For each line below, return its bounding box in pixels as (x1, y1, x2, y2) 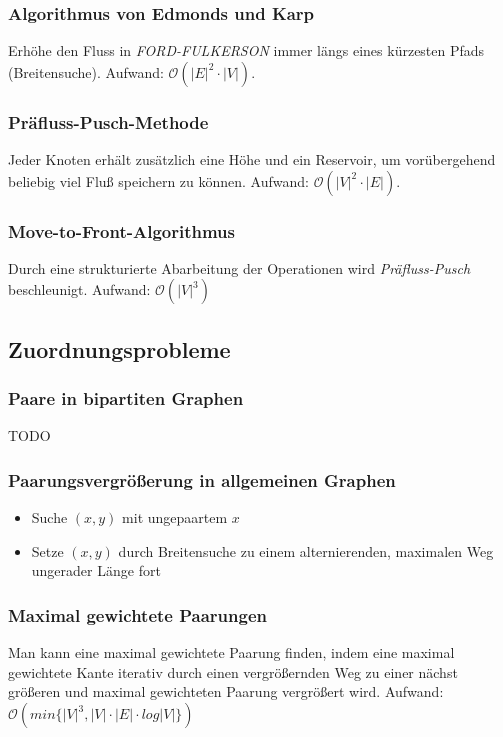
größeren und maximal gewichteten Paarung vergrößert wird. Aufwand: (8, 681, 444, 702)
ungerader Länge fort (31, 560, 161, 581)
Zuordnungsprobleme (8, 333, 231, 364)
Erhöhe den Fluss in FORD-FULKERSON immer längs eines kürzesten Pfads (8, 40, 485, 61)
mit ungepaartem (122, 507, 228, 528)
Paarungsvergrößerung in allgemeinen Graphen (8, 467, 396, 492)
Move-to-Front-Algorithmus (8, 218, 235, 243)
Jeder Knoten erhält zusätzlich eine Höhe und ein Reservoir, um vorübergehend (8, 149, 496, 170)
